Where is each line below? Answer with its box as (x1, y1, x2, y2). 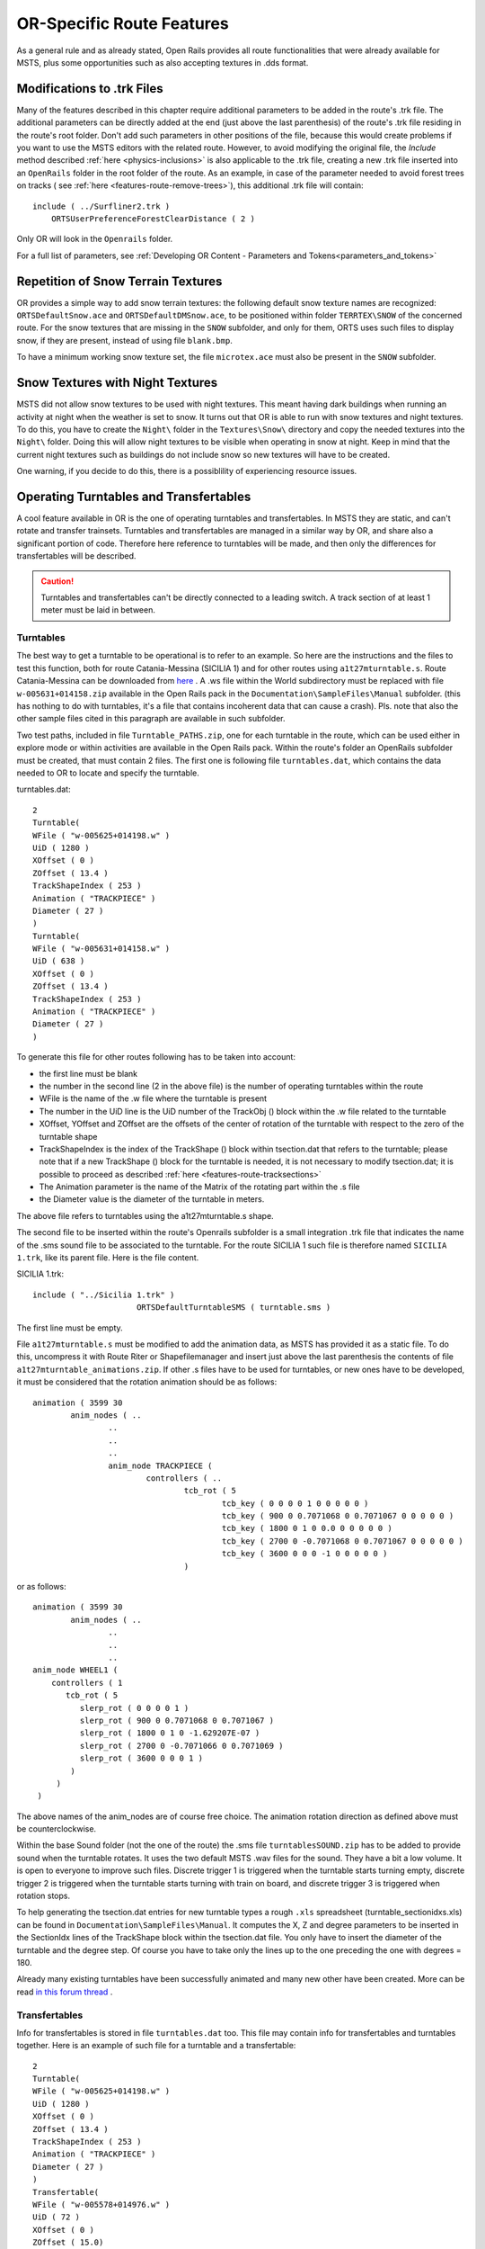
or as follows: (16, 1581, 66, 1592)
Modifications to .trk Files (16, 81, 163, 96)
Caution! (40, 576, 75, 587)
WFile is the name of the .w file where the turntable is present (39, 1093, 268, 1104)
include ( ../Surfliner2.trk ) (32, 201, 171, 211)
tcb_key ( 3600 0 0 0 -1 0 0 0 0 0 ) (221, 1548, 388, 1559)
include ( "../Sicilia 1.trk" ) (32, 1289, 175, 1300)
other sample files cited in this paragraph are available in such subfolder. (16, 713, 287, 724)
